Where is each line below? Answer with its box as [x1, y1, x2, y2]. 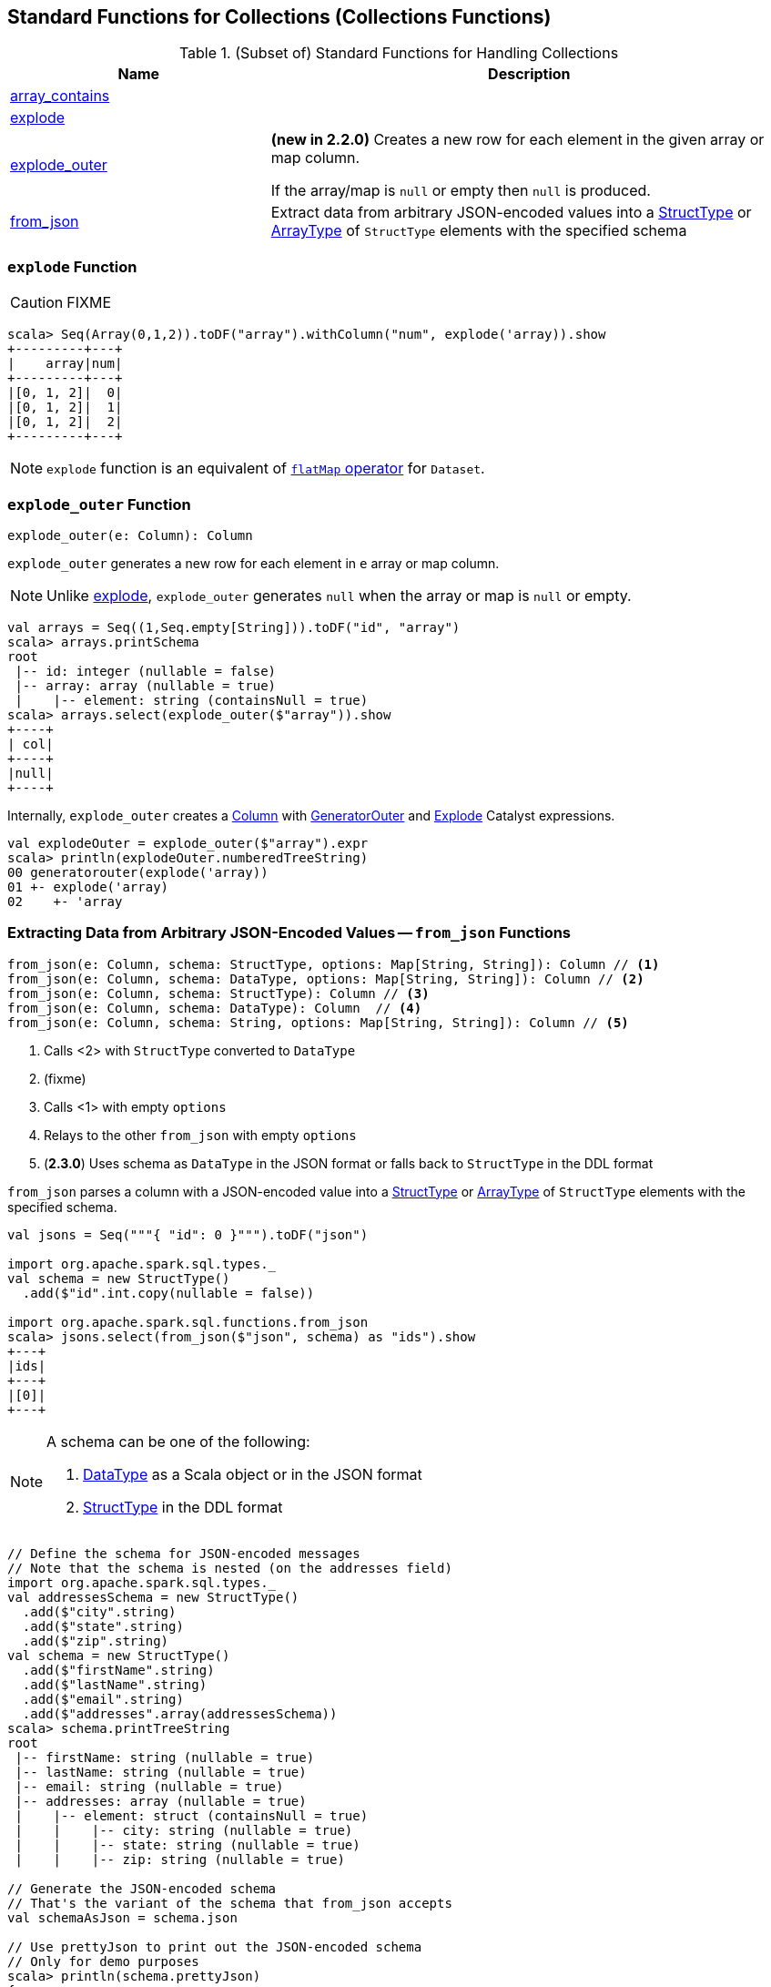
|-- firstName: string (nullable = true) [15, 1749, 315, 1765]
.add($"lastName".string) [22, 1676, 208, 1692]
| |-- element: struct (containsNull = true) [15, 1808, 369, 1823]
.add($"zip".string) [22, 1633, 169, 1648]
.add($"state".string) [22, 1618, 184, 1634]
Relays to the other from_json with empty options [44, 1126, 357, 1143]
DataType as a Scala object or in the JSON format [83, 1464, 422, 1483]
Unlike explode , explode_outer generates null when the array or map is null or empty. [46, 586, 632, 605]
